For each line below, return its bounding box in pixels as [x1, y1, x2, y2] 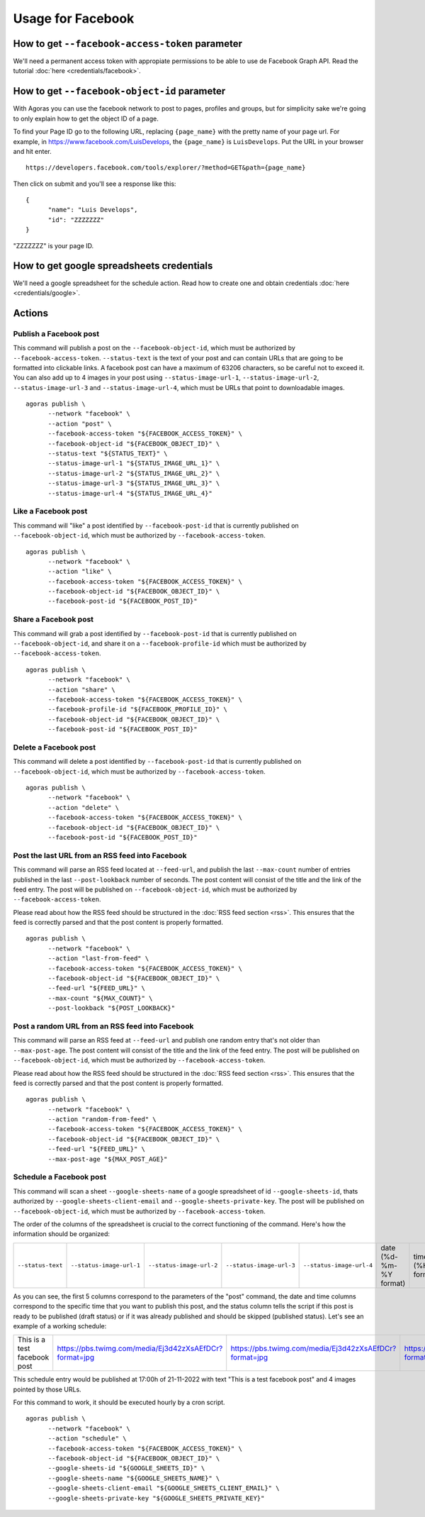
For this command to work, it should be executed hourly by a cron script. [13, 1398, 226, 1407]
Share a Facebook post [13, 614, 94, 624]
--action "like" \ [47, 567, 112, 576]
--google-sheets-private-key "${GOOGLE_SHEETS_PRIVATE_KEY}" [47, 1494, 265, 1502]
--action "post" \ [47, 419, 112, 428]
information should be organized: [13, 1230, 110, 1238]
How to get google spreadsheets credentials [13, 260, 213, 272]
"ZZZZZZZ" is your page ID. [13, 241, 94, 250]
